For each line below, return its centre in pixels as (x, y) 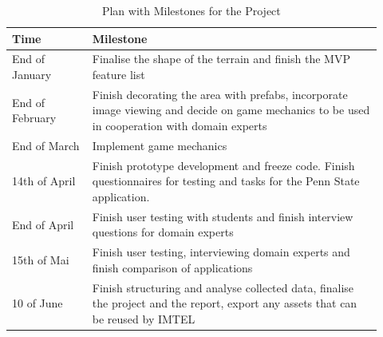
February (34, 118)
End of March (46, 145)
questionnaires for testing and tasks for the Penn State (226, 181)
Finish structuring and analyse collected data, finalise (223, 287)
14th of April (44, 181)
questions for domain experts (163, 232)
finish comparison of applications (172, 267)
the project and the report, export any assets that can (225, 303)
